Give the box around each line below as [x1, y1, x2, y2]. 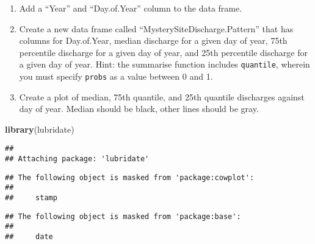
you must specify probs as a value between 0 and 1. [19, 70, 213, 83]
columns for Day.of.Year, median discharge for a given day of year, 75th [19, 34, 288, 47]
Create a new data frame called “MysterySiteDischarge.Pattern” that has [19, 22, 294, 35]
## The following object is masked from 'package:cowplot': [5, 173, 255, 182]
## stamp [5, 193, 57, 203]
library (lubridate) [5, 122, 74, 135]
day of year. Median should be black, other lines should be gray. [19, 102, 259, 115]
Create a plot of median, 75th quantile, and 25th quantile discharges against [19, 90, 305, 103]
